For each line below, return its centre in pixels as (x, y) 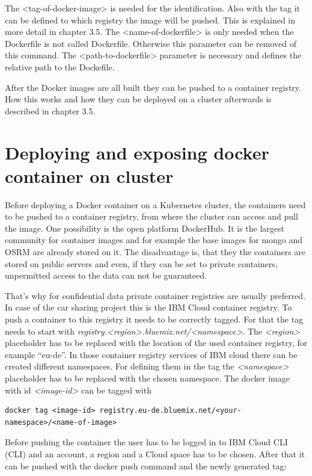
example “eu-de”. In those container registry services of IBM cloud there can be (151, 354)
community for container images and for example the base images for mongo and (154, 240)
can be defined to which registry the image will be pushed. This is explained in (150, 20)
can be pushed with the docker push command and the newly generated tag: (146, 465)
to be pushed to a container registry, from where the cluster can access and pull (151, 216)
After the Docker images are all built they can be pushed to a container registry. (153, 87)
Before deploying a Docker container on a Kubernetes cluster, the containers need (155, 204)
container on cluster (89, 175)
